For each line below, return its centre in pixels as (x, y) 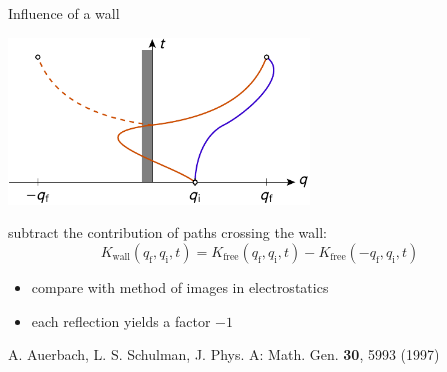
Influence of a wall (64, 13)
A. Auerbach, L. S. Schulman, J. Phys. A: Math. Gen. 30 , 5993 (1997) (224, 354)
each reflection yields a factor (121, 320)
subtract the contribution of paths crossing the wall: (167, 232)
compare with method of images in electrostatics (180, 287)
